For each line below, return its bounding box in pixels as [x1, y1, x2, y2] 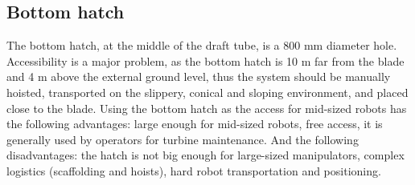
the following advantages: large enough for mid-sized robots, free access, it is [6, 115, 383, 132]
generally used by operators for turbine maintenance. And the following [6, 131, 359, 147]
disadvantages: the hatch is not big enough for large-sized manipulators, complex [6, 147, 405, 163]
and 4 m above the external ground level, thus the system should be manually [6, 68, 391, 85]
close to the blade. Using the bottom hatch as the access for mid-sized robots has [6, 99, 407, 116]
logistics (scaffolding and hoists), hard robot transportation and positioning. [6, 162, 381, 179]
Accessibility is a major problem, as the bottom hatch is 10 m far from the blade [6, 52, 405, 69]
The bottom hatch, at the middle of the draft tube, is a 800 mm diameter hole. [6, 37, 397, 54]
